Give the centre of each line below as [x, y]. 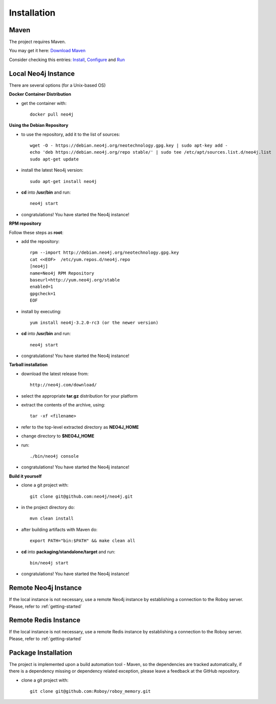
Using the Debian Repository [39, 125]
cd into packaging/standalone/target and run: [68, 552]
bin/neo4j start [49, 563]
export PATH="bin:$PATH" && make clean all [83, 541]
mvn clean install [52, 519]
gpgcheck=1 [43, 293]
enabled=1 [41, 287]
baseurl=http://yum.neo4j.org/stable [75, 280]
